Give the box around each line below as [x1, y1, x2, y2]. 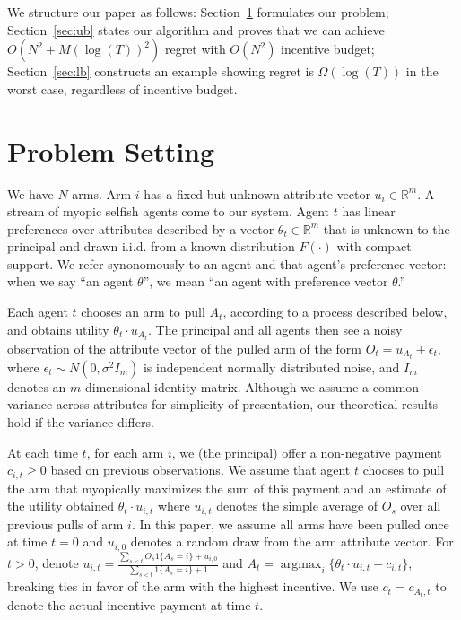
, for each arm [86, 442, 164, 461]
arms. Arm [72, 184, 132, 203]
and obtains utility [7, 319, 109, 338]
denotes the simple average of [216, 496, 378, 515]
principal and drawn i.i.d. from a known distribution [7, 237, 295, 256]
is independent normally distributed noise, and [143, 357, 400, 376]
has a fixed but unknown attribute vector [144, 184, 370, 203]
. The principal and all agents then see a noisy [148, 319, 403, 338]
